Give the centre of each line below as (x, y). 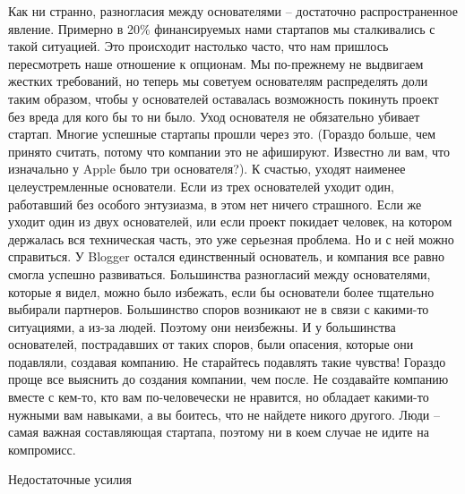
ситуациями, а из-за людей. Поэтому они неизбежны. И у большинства (202, 326)
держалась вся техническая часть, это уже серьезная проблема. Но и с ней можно (231, 238)
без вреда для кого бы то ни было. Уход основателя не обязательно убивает (214, 116)
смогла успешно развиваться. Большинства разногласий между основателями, (220, 273)
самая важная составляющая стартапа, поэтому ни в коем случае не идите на (219, 432)
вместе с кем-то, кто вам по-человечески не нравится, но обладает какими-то (219, 397)
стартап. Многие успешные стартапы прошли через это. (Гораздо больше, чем (222, 134)
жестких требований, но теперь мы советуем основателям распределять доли (218, 81)
